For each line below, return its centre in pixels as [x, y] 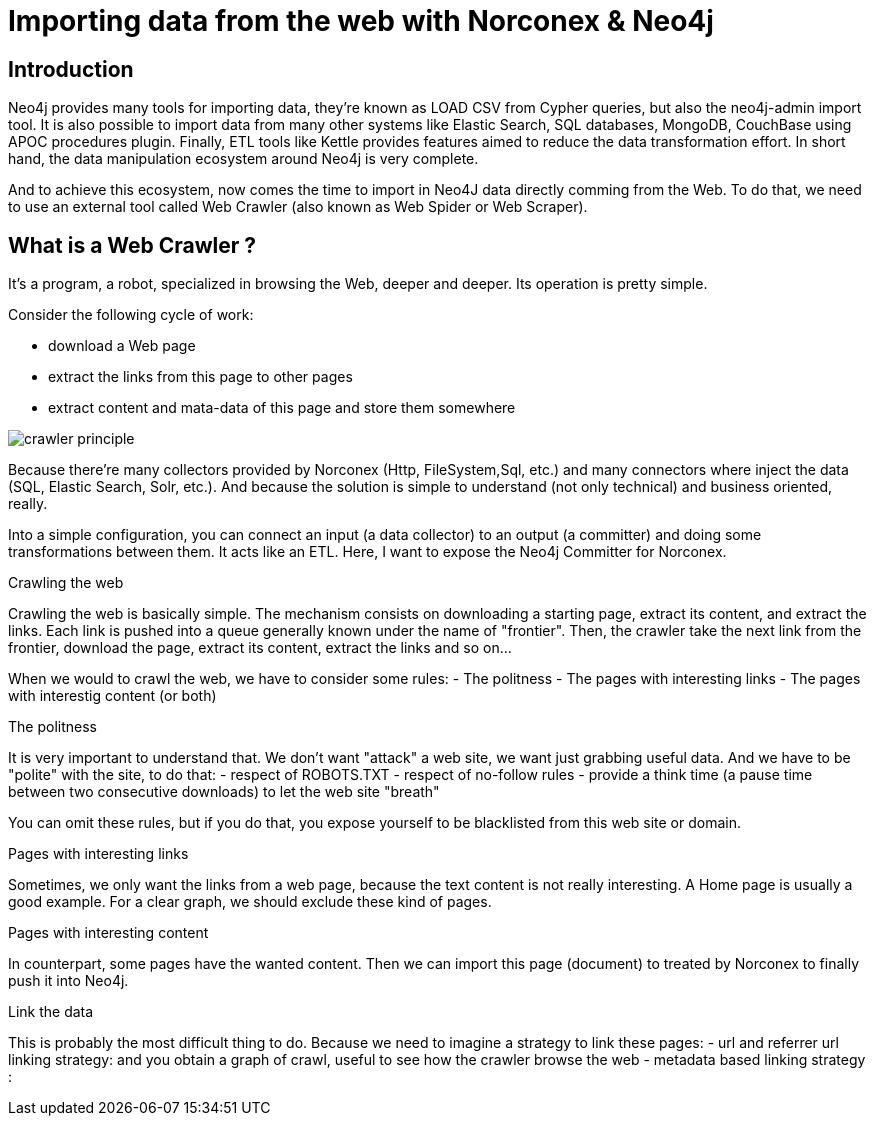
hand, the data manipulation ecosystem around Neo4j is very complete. [243, 159]
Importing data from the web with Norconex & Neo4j [361, 21]
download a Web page [122, 346]
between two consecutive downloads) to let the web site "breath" [224, 792]
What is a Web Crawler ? [132, 245]
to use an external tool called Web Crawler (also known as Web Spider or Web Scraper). [298, 207]
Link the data [51, 1012]
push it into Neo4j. [68, 981]
